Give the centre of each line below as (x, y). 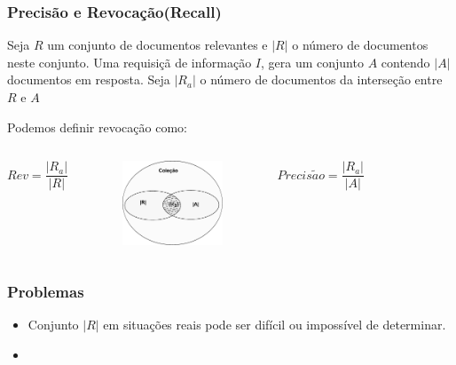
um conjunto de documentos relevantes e (157, 45)
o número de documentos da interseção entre (321, 79)
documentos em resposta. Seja (89, 79)
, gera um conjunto (312, 62)
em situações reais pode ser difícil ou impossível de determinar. (275, 325)
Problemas (46, 292)
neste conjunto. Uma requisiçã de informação (130, 62)
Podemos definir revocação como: (97, 127)
